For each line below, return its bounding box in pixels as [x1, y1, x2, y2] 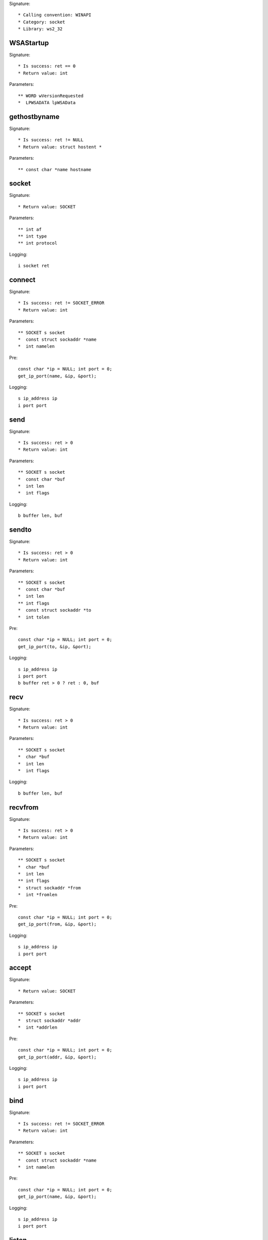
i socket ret [18, 263, 50, 269]
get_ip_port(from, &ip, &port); [18, 922, 97, 927]
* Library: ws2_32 [18, 26, 63, 32]
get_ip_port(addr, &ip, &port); [18, 1054, 97, 1060]
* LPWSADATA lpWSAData [18, 100, 76, 106]
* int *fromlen [18, 892, 58, 898]
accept [9, 964, 32, 972]
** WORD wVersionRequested [18, 93, 84, 99]
